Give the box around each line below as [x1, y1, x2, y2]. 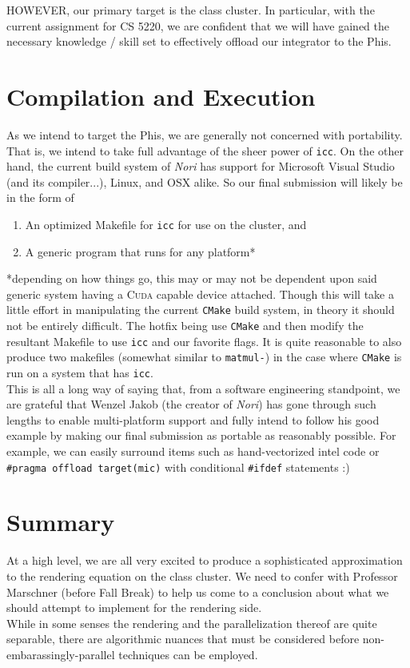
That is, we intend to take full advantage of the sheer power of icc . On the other [6, 142, 404, 159]
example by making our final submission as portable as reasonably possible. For [6, 427, 396, 444]
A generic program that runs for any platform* [25, 243, 256, 260]
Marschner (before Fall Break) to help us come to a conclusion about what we [6, 583, 389, 600]
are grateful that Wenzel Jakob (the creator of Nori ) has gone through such [6, 396, 376, 412]
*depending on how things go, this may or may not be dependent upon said [6, 270, 377, 287]
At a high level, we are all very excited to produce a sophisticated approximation [6, 552, 403, 569]
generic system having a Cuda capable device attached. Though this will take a [6, 285, 394, 302]
